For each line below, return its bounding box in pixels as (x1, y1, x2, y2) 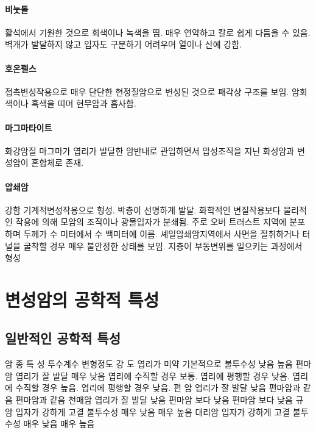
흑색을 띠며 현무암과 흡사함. (31, 97, 136, 110)
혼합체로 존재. (31, 156, 84, 169)
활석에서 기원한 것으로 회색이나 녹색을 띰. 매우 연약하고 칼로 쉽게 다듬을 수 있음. (5, 26, 311, 38)
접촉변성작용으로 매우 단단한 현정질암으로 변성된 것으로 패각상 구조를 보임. (5, 85, 289, 98)
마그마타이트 (5, 121, 52, 134)
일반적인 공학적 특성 (5, 329, 121, 348)
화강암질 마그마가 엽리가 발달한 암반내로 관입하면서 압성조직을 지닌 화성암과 (5, 144, 295, 157)
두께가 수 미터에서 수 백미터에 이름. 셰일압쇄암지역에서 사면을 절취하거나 (23, 227, 300, 240)
